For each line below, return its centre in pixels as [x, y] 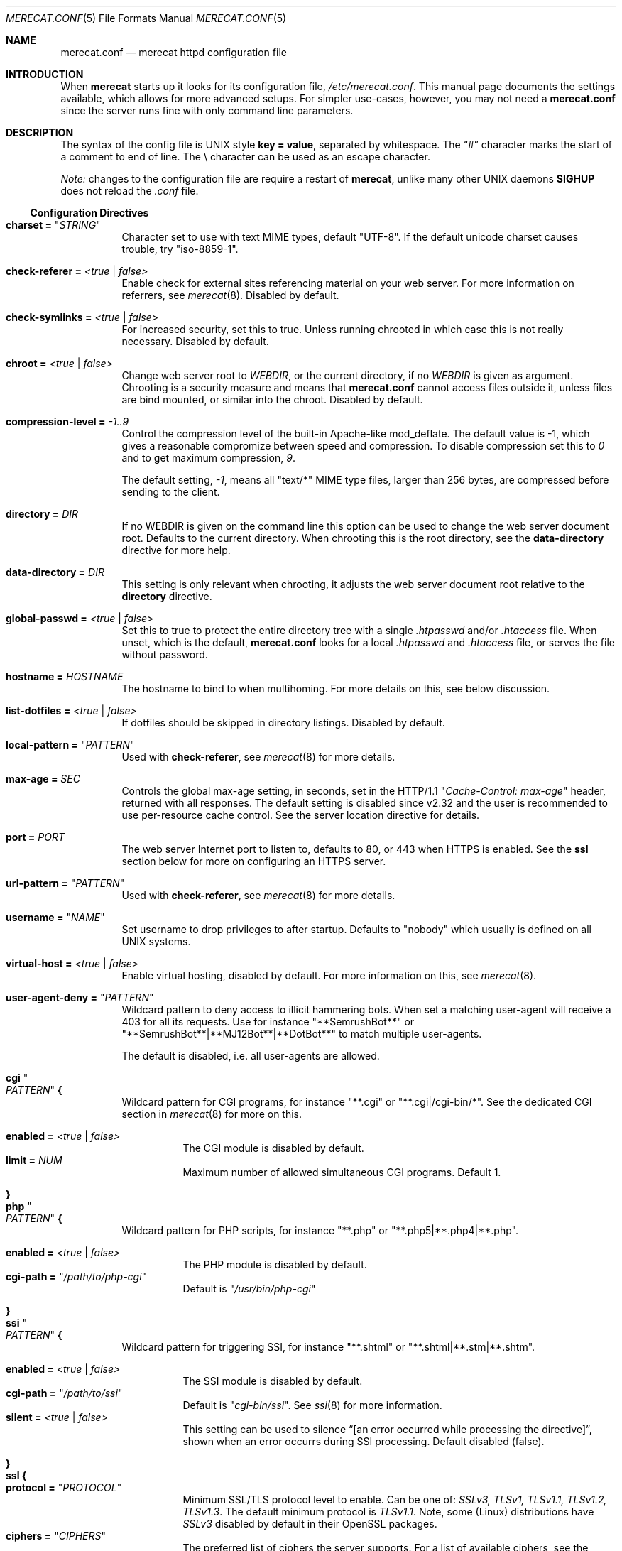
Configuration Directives [89, 213]
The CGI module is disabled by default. [273, 1148]
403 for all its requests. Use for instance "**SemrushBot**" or [268, 1022]
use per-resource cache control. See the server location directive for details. [301, 815]
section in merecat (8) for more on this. [212, 1114]
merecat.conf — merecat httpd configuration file [174, 52]
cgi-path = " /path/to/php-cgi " [76, 1277]
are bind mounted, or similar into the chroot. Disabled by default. [272, 399]
